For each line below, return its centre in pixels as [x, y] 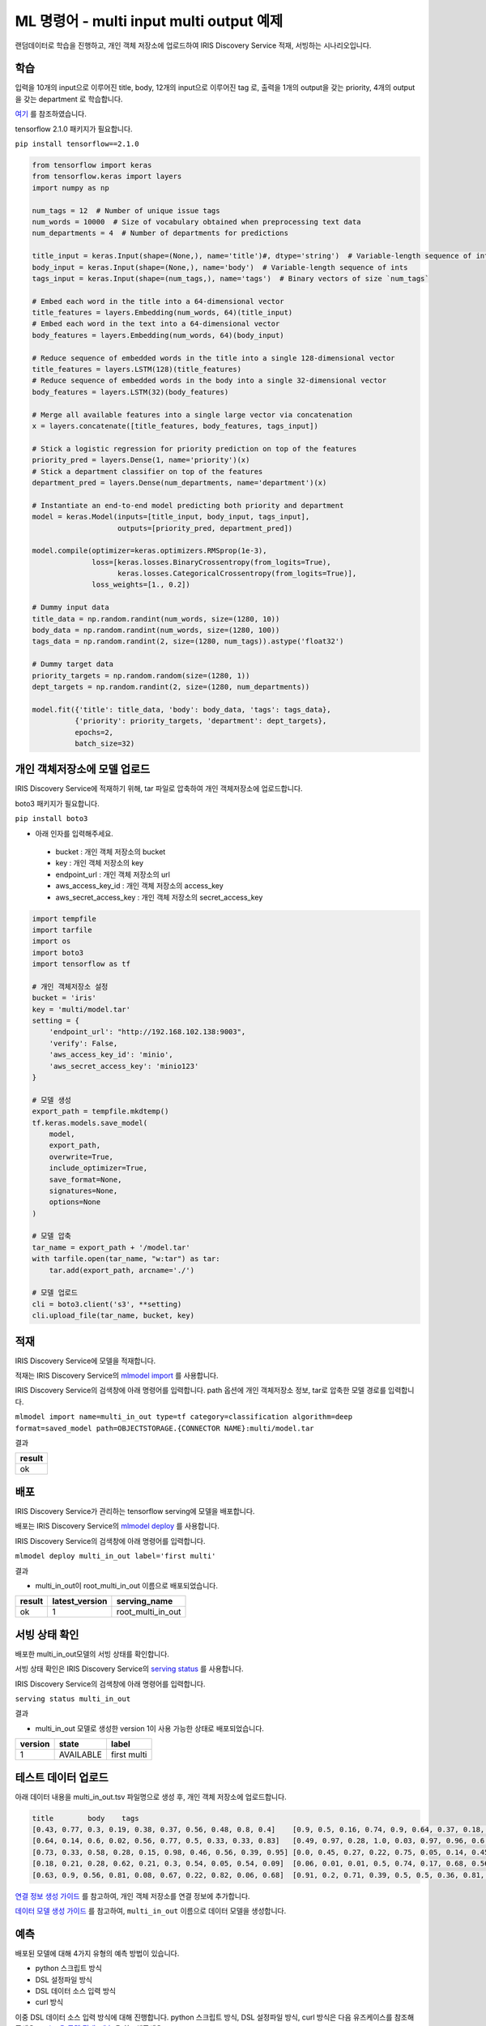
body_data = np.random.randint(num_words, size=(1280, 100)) [156, 630]
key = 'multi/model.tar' [81, 1009]
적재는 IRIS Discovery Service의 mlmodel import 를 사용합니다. [117, 1376]
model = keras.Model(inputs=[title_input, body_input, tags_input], [171, 517]
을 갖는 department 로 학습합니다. [69, 99]
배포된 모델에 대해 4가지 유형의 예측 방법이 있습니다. [97, 1953]
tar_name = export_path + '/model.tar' [111, 1247]
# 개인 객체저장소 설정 [70, 986]
